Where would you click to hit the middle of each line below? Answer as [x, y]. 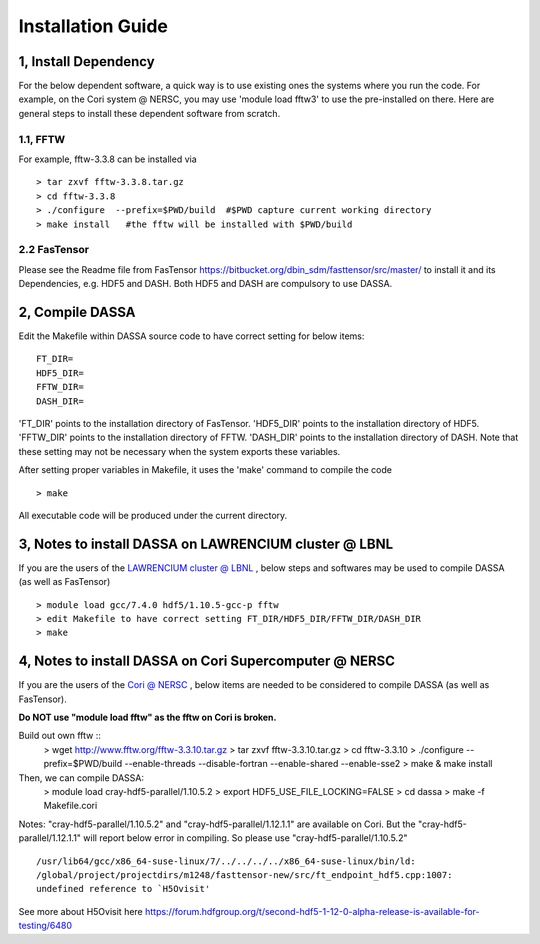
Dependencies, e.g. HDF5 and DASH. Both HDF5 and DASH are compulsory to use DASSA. [205, 284]
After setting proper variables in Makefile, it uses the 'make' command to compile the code [205, 470]
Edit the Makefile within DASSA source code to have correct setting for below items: [191, 336]
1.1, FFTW [42, 139]
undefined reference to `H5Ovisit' [123, 889]
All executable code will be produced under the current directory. [153, 515]
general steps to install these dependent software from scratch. [149, 113]
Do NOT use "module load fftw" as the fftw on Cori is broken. [147, 717]
